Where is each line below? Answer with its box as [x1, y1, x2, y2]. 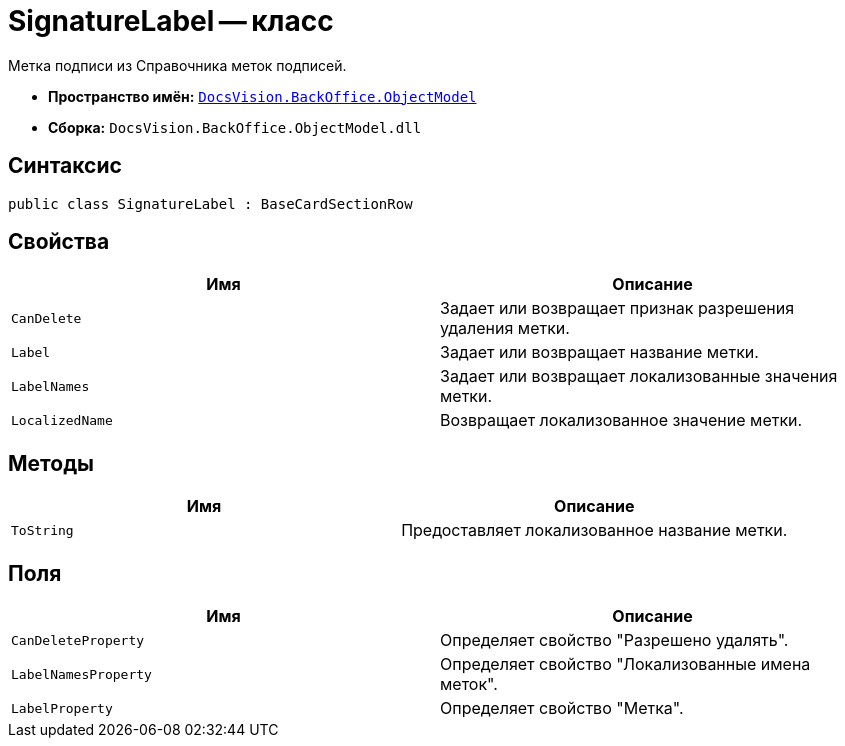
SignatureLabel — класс [8, 4, 334, 38]
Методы [8, 450, 94, 476]
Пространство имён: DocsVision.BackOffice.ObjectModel [48, 87, 477, 105]
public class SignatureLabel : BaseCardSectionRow [8, 195, 413, 212]
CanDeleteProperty [11, 632, 145, 648]
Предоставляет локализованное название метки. [401, 520, 788, 541]
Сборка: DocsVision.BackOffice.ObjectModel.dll [48, 118, 422, 136]
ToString [11, 522, 74, 538]
